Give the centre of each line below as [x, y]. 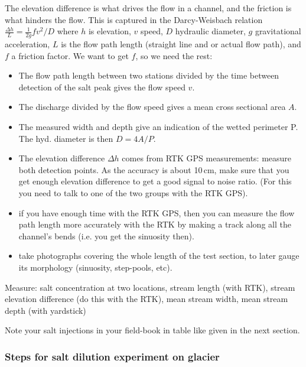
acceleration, [27, 44]
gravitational [278, 31]
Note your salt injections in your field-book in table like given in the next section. [152, 330]
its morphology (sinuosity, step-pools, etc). [95, 267]
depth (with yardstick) [45, 310]
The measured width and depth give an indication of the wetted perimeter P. [158, 126]
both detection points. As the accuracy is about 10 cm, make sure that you [154, 169]
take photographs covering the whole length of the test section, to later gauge [159, 256]
